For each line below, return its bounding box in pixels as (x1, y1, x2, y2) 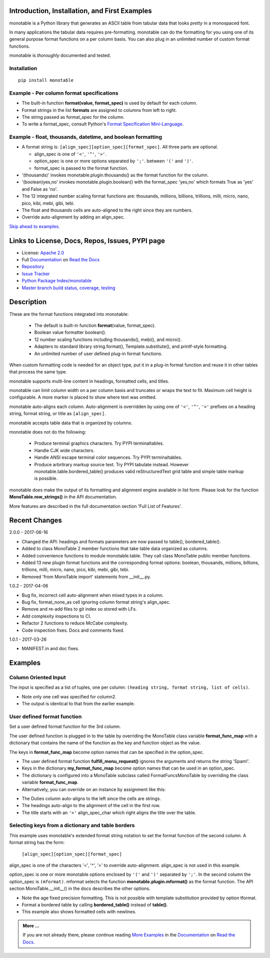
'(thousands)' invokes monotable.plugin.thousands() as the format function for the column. (21, 172, 209, 178)
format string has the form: (9, 840, 65, 846)
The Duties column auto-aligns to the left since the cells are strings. (21, 795, 161, 802)
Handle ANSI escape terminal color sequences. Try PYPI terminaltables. (34, 454, 182, 461)
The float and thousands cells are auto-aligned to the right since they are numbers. (21, 207, 193, 213)
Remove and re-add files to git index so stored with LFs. (21, 606, 137, 612)
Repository (21, 264, 44, 270)
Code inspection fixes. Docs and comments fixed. (21, 627, 124, 633)
